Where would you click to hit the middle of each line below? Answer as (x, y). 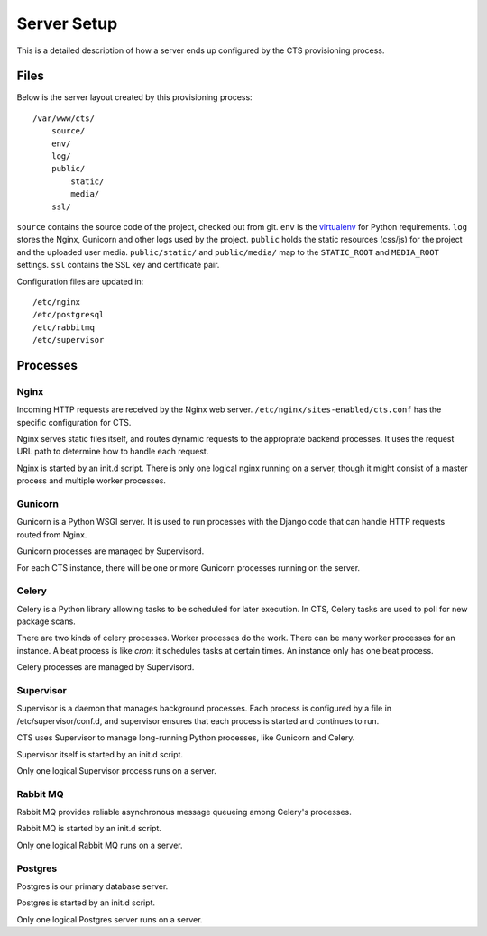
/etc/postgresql (69, 315)
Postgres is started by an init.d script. (86, 903)
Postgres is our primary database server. (92, 886)
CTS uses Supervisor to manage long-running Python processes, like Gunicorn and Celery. (186, 738)
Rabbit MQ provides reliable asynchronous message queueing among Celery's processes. (184, 812)
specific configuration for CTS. (74, 422)
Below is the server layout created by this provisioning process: (134, 97)
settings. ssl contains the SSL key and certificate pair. (118, 265)
